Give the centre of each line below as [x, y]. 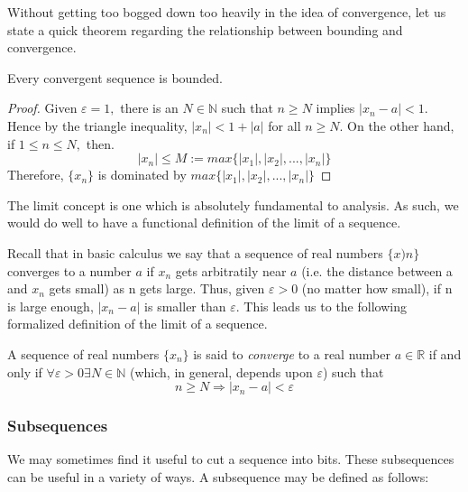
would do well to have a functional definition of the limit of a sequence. [204, 223]
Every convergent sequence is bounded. [115, 77]
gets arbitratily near [231, 270]
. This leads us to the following [321, 306]
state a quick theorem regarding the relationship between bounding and [205, 29]
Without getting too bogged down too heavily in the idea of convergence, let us [227, 12]
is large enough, [50, 306]
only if [25, 371]
